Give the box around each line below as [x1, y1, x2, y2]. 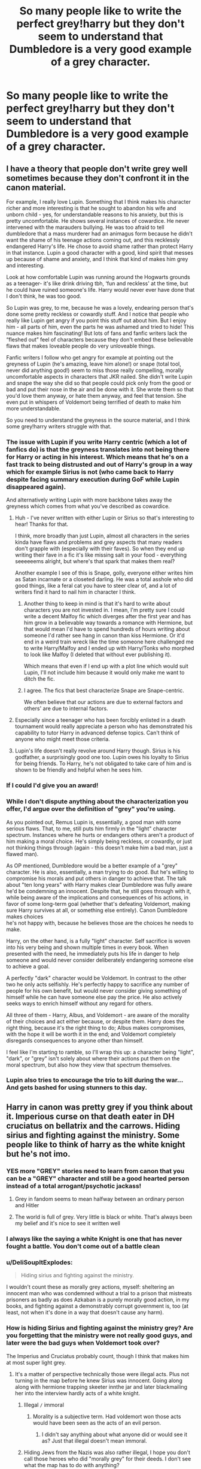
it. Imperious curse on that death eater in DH [6, 1111, 175, 1122]
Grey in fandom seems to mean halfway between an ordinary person [14, 1195, 184, 1202]
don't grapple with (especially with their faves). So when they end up [14, 545, 185, 552]
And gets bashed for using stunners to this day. [6, 1083, 148, 1092]
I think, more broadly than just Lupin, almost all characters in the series [14, 532, 190, 540]
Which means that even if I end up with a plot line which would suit [23, 663, 188, 670]
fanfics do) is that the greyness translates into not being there [6, 445, 190, 454]
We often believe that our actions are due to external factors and [23, 699, 183, 706]
